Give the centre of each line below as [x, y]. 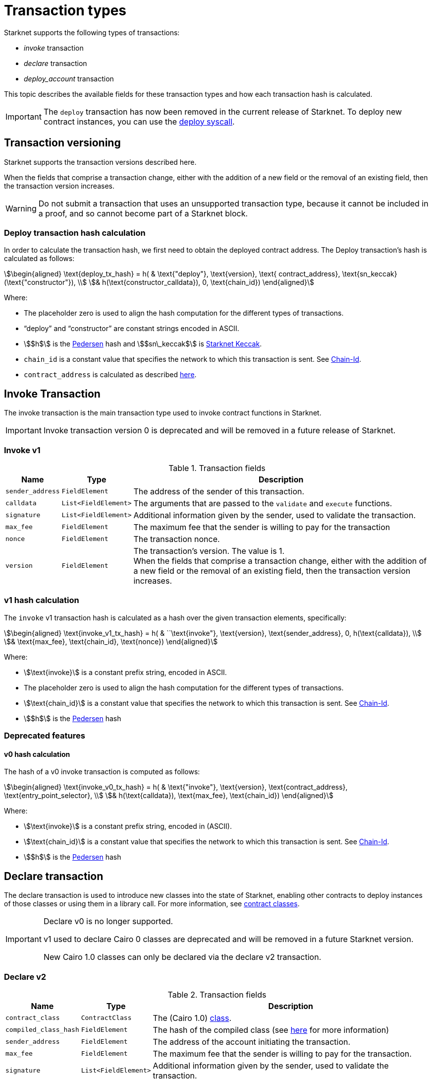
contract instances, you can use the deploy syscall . [139, 121]
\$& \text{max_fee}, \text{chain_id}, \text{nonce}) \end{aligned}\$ [111, 641]
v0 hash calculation [37, 754]
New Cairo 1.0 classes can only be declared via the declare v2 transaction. [182, 957]
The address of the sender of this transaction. [219, 491]
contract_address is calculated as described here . [110, 375]
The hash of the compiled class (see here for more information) [271, 1030]
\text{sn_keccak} [370, 274]
